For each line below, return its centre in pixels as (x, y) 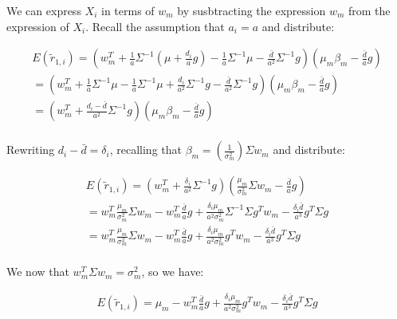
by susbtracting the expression (252, 10)
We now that (38, 272)
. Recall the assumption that (155, 26)
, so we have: (173, 272)
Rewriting (31, 150)
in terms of (128, 10)
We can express (44, 10)
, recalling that (145, 150)
